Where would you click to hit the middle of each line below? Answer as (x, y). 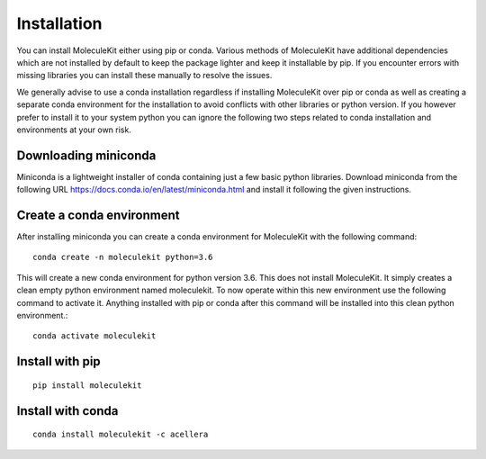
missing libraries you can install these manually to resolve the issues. (144, 76)
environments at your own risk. (74, 130)
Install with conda (67, 411)
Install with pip (58, 361)
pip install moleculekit (87, 385)
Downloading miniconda (86, 155)
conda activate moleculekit (94, 336)
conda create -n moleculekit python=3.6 (123, 257)
